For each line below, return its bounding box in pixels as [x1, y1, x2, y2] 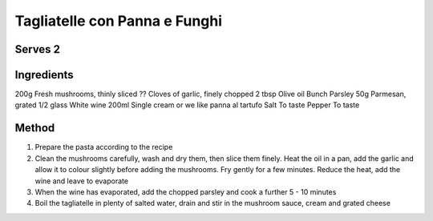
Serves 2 [14, 42, 60, 56]
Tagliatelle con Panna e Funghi [14, 12, 223, 30]
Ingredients [14, 68, 74, 82]
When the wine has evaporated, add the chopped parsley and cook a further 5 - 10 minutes [34, 187, 337, 196]
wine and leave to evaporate [34, 176, 128, 186]
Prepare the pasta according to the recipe [34, 143, 173, 152]
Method [14, 121, 55, 135]
